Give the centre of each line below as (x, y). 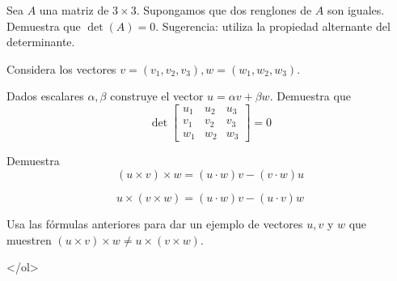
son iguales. (356, 10)
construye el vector (157, 96)
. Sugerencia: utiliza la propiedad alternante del (273, 26)
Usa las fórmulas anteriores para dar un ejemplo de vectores (155, 224)
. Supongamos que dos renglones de (224, 10)
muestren (29, 239)
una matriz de (74, 10)
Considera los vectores (61, 68)
